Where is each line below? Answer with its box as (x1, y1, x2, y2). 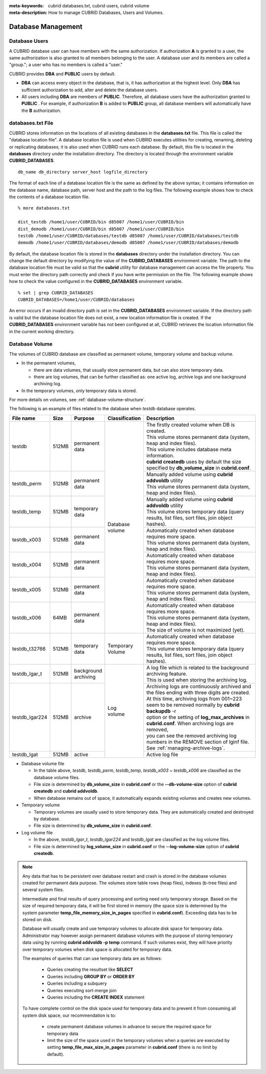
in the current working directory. (9, 328, 75, 334)
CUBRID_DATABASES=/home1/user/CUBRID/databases (18, 297, 135, 303)
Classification (107, 415, 141, 422)
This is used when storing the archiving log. (146, 676, 248, 683)
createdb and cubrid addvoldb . (33, 788, 99, 794)
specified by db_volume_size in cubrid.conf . (146, 464, 251, 471)
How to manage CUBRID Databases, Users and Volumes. (48, 10, 164, 16)
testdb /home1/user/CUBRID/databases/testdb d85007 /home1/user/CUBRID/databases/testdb (18, 233, 239, 239)
